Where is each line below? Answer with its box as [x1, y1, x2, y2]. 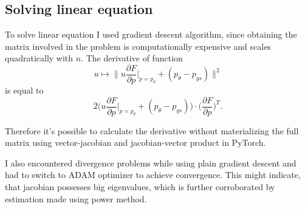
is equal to [5, 84, 44, 97]
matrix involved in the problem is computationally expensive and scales [5, 39, 271, 52]
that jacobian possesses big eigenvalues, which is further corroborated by [5, 180, 275, 193]
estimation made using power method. [5, 192, 147, 205]
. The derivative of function [81, 52, 183, 64]
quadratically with [5, 52, 74, 64]
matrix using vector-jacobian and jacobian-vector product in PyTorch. [5, 136, 266, 149]
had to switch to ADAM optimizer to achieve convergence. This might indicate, [5, 168, 301, 181]
